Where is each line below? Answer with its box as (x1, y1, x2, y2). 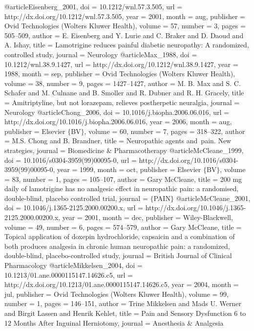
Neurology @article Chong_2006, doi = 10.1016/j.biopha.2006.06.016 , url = (4, 107, 229, 117)
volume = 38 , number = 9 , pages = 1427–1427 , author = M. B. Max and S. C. (4, 78, 241, 88)
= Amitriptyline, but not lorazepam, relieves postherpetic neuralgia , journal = (4, 97, 240, 107)
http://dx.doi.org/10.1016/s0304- (139, 154, 238, 165)
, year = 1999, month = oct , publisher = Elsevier (53, 164, 201, 175)
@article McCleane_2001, (176, 193, 251, 203)
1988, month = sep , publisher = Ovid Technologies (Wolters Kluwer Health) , (4, 68, 235, 79)
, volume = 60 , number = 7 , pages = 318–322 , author (84, 126, 245, 136)
